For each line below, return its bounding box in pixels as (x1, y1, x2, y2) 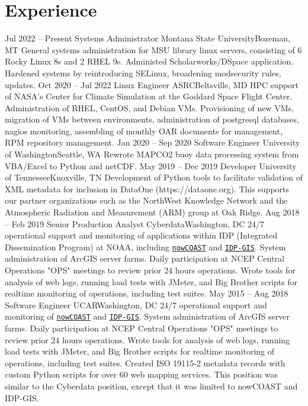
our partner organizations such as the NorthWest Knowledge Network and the (5, 194, 288, 207)
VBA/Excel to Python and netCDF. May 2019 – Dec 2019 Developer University (5, 159, 297, 172)
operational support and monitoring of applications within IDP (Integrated (5, 229, 278, 241)
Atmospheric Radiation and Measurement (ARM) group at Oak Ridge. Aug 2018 (5, 206, 300, 218)
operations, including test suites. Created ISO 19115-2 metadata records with (5, 356, 285, 369)
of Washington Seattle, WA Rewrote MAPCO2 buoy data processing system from (5, 148, 299, 160)
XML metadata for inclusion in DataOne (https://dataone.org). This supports (5, 182, 290, 195)
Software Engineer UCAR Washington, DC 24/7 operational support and (5, 298, 267, 311)
